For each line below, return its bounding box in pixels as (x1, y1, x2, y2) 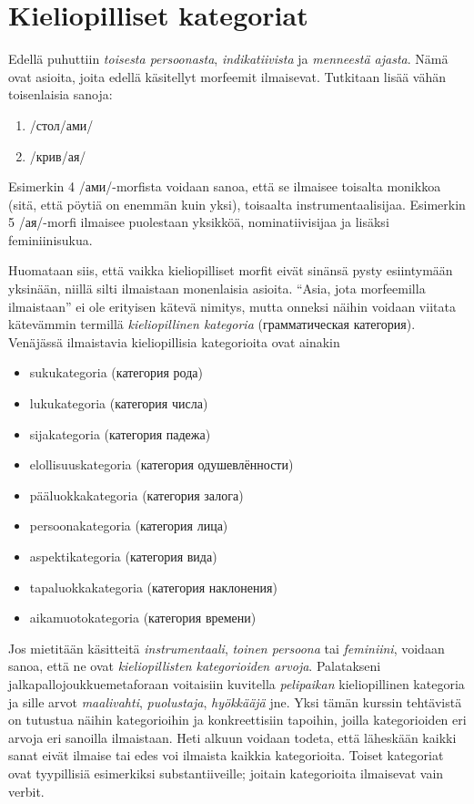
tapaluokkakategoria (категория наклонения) (29, 577, 277, 596)
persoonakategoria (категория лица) (29, 516, 228, 535)
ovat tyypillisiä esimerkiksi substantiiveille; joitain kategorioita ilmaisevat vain (8, 763, 444, 782)
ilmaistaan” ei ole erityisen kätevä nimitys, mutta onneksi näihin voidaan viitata (8, 296, 456, 315)
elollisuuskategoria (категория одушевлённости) (29, 455, 294, 474)
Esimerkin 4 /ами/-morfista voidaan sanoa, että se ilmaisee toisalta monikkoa (8, 177, 441, 196)
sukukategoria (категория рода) (29, 363, 203, 382)
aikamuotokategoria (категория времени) (29, 608, 257, 627)
